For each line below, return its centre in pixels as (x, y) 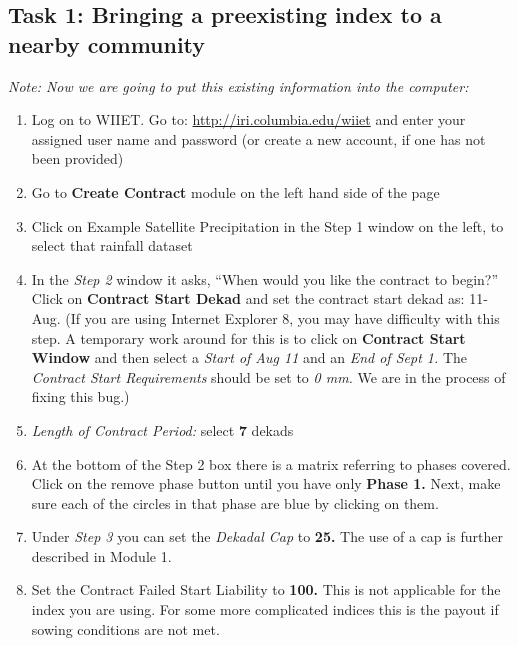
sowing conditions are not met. (125, 628)
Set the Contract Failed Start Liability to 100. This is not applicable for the (266, 589)
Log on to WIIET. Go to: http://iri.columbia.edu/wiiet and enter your (248, 119)
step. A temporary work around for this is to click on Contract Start (248, 337)
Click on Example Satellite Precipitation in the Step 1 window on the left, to (267, 225)
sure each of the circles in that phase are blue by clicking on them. (235, 502)
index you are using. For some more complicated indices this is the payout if (265, 609)
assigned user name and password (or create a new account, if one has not (258, 138)
